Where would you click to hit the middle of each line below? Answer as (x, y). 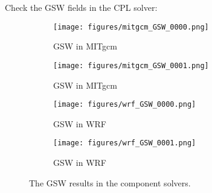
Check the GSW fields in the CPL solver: (81, 7)
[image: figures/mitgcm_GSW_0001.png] (131, 65)
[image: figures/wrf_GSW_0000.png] (125, 105)
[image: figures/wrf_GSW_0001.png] (125, 143)
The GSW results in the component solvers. (110, 182)
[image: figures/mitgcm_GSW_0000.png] (131, 27)
